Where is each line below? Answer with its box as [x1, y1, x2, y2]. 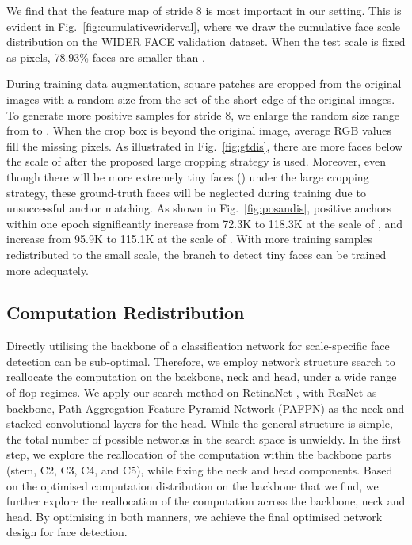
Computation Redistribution [6, 300, 245, 325]
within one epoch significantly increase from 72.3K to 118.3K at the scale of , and [6, 215, 403, 231]
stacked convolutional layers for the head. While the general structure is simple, [6, 415, 393, 432]
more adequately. [6, 261, 89, 278]
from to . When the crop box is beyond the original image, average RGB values [6, 122, 392, 139]
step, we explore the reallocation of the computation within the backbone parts [6, 446, 391, 463]
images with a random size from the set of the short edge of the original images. [6, 90, 395, 107]
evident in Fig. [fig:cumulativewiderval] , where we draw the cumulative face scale [6, 17, 400, 34]
